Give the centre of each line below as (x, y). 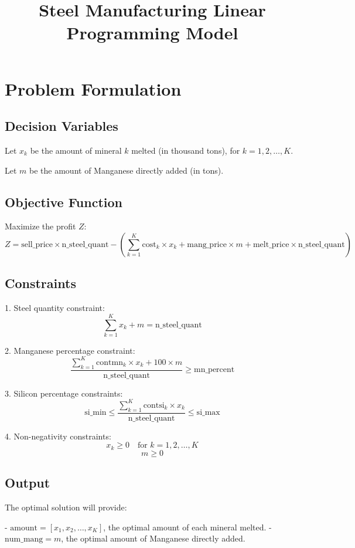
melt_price (271, 244)
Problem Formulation (93, 88)
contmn (110, 362)
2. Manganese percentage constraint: (70, 350)
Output (28, 483)
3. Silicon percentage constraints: (64, 393)
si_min (95, 413)
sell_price (37, 244)
